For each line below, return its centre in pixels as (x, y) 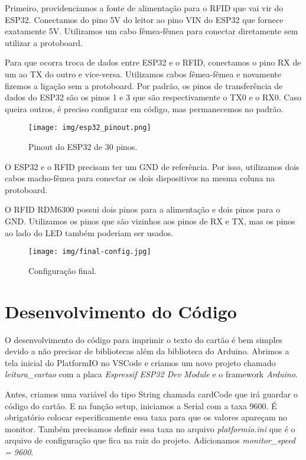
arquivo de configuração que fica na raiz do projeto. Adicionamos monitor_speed (150, 440)
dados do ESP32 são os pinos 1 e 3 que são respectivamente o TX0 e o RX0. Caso (153, 97)
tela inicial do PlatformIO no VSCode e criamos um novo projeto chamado (140, 362)
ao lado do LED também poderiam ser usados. (89, 232)
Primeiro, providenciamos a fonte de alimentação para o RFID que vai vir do (144, 8)
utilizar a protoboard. (44, 42)
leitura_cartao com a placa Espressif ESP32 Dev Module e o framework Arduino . (151, 374)
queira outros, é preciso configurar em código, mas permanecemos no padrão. (144, 108)
